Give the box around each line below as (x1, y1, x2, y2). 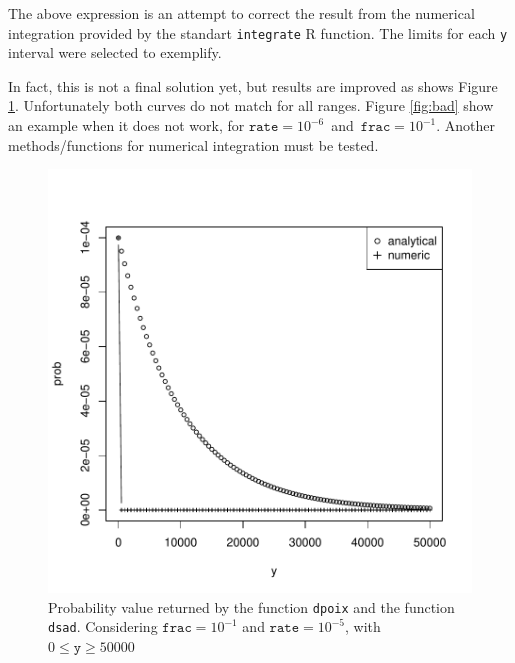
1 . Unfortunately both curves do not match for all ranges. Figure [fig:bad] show (8, 95, 494, 116)
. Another (436, 115, 495, 136)
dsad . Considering (48, 616, 158, 637)
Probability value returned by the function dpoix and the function (48, 596, 455, 617)
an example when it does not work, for (8, 115, 245, 136)
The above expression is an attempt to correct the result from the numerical (8, 3, 475, 23)
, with (344, 616, 381, 637)
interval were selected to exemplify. (8, 42, 222, 63)
